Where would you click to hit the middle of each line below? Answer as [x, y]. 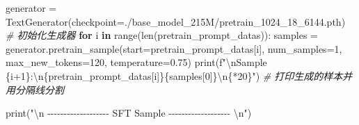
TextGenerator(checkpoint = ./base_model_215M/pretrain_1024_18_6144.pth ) [176, 21]
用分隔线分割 [35, 89]
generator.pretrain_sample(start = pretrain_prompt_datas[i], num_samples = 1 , [174, 48]
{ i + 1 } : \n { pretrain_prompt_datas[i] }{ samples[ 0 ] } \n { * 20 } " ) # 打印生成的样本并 [179, 75]
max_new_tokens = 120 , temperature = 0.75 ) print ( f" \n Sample [136, 62]
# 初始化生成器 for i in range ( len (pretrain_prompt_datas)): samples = [162, 35]
